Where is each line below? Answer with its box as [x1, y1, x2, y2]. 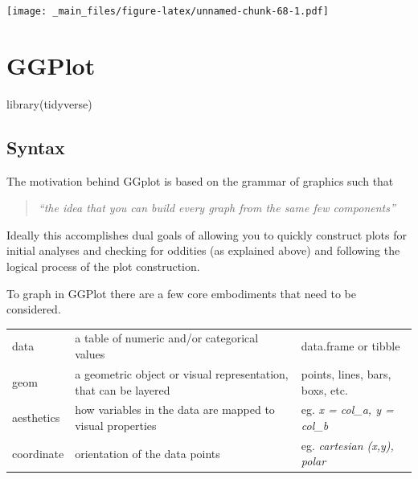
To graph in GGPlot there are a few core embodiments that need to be [6, 285, 356, 301]
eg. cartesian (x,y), [301, 436, 394, 453]
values [75, 346, 105, 362]
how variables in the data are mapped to [75, 401, 275, 418]
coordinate [12, 444, 64, 461]
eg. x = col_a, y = [301, 401, 394, 418]
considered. [6, 301, 61, 317]
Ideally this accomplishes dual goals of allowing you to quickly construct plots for [6, 226, 407, 243]
